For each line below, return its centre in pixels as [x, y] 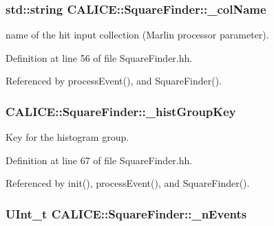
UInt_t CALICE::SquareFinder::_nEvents [126, 213]
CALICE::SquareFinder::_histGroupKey [121, 111]
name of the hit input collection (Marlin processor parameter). [137, 35]
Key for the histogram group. [67, 137]
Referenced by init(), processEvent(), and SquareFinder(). [128, 183]
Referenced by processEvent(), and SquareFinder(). [114, 81]
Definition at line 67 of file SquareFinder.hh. [99, 160]
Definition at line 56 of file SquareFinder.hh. [99, 57]
